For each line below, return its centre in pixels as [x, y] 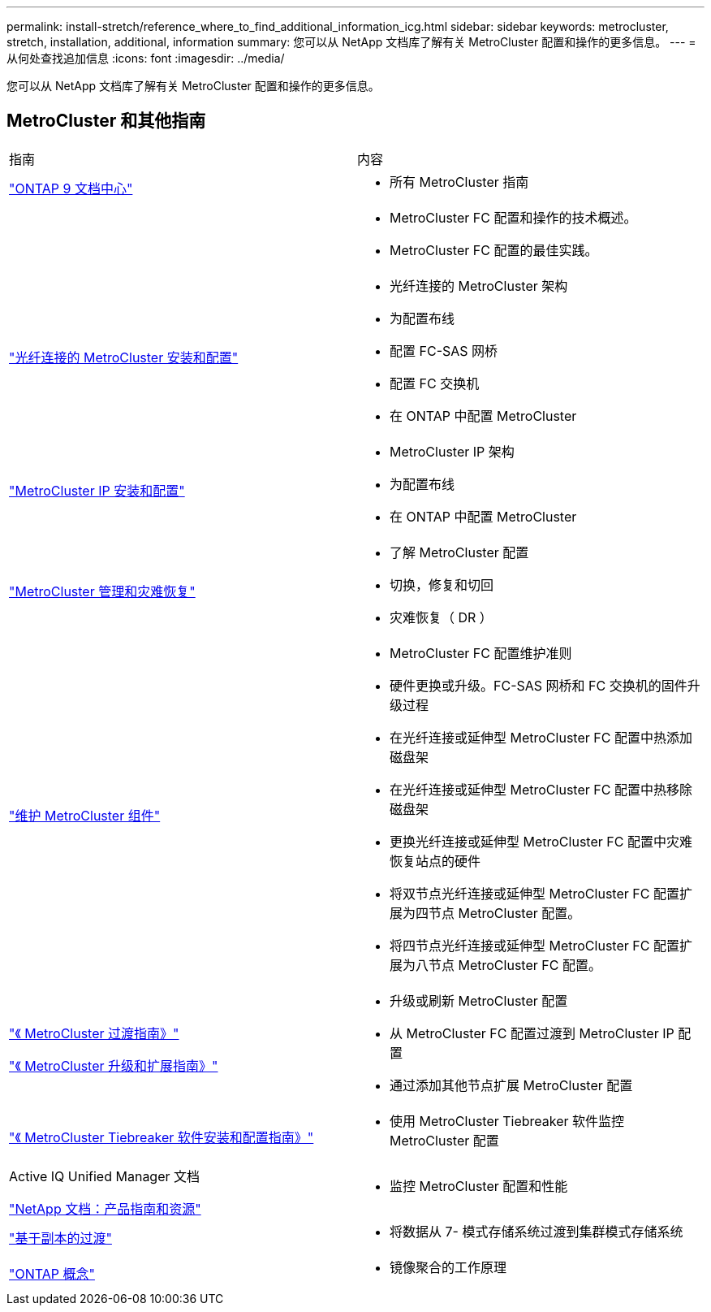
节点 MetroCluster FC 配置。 [515, 965]
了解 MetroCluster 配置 [459, 552]
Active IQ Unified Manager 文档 [105, 1176]
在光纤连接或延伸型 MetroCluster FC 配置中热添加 [541, 737]
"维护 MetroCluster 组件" [85, 815]
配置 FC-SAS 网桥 [444, 351]
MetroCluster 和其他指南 [106, 121]
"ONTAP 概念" [52, 1273]
